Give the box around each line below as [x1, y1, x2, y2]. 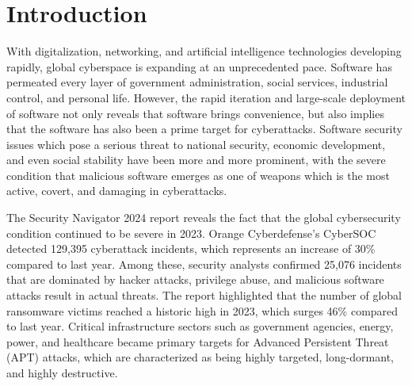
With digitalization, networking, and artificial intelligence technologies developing [6, 43, 402, 59]
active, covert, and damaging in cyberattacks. [6, 182, 227, 199]
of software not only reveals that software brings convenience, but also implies [6, 105, 384, 121]
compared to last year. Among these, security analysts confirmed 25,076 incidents [6, 255, 402, 272]
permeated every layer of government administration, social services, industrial [6, 74, 388, 90]
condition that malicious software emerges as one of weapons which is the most [6, 166, 390, 183]
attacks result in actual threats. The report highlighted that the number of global [6, 287, 402, 304]
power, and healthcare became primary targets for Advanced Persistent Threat [6, 333, 389, 350]
